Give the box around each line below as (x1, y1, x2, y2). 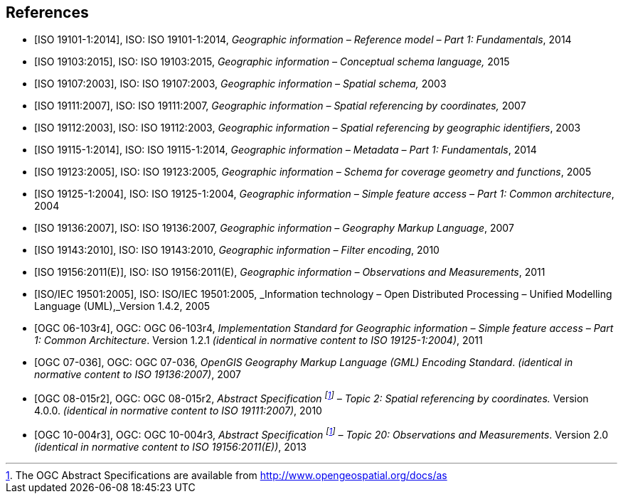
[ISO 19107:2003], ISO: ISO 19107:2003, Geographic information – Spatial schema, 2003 (34, 77, 447, 90)
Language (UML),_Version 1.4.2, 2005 (34, 300, 211, 313)
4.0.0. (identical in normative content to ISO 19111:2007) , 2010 (34, 404, 322, 417)
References (6, 4, 89, 21)
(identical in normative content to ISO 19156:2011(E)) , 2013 (34, 440, 307, 453)
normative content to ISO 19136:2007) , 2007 (34, 368, 241, 381)
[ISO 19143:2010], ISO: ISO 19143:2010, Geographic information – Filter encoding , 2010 (34, 244, 440, 257)
